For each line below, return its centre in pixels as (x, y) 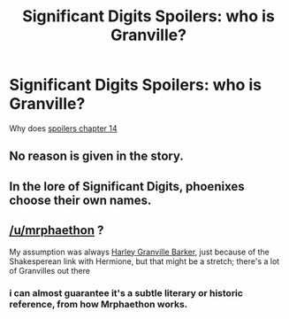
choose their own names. (80, 200)
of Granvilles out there (50, 270)
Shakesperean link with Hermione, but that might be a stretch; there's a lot (144, 261)
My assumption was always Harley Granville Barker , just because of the (139, 252)
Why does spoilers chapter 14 (63, 128)
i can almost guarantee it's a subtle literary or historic (126, 293)
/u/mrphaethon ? (57, 231)
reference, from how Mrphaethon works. (99, 305)
